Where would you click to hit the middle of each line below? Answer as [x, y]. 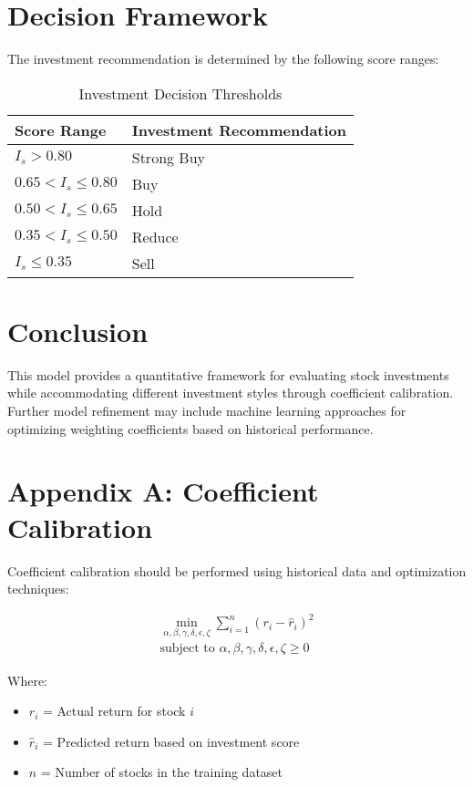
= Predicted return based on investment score [171, 741]
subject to [187, 649]
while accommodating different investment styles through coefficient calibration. [231, 393]
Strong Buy [169, 157]
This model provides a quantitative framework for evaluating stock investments [228, 374]
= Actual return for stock [114, 711]
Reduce [155, 236]
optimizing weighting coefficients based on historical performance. [190, 428]
